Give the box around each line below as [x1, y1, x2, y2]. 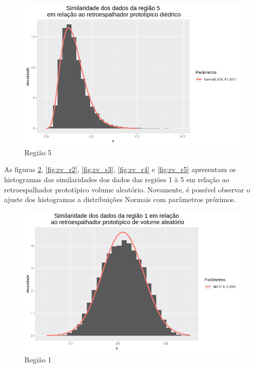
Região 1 [24, 354, 52, 364]
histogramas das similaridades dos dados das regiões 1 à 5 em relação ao [4, 174, 230, 184]
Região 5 [24, 147, 52, 157]
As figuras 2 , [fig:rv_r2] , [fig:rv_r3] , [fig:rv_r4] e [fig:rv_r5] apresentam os [4, 164, 236, 175]
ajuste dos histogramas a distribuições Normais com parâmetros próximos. [4, 194, 236, 205]
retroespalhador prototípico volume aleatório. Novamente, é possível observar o [4, 184, 250, 194]
